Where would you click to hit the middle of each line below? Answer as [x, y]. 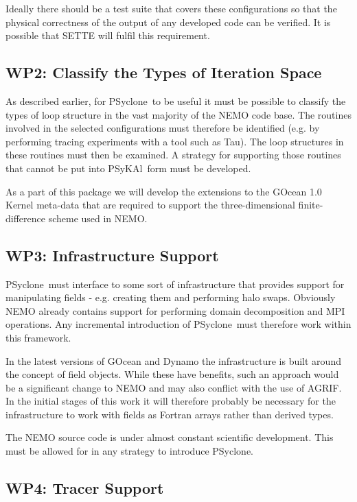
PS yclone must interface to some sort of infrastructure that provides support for [175, 284]
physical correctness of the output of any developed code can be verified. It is [168, 22]
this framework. [38, 337]
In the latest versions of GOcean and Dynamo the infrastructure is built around [173, 360]
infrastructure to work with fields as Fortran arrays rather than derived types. [170, 414]
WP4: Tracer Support [85, 488]
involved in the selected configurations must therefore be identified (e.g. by [163, 128]
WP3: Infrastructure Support [112, 255]
